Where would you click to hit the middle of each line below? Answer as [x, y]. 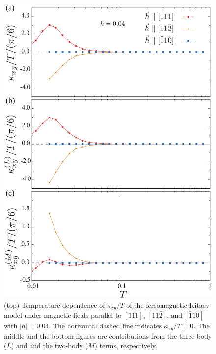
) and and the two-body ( [50, 345]
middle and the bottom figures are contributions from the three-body [108, 336]
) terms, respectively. [126, 345]
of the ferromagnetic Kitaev [168, 305]
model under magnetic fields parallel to [63, 315]
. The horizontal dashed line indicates [105, 326]
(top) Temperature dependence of [54, 305]
